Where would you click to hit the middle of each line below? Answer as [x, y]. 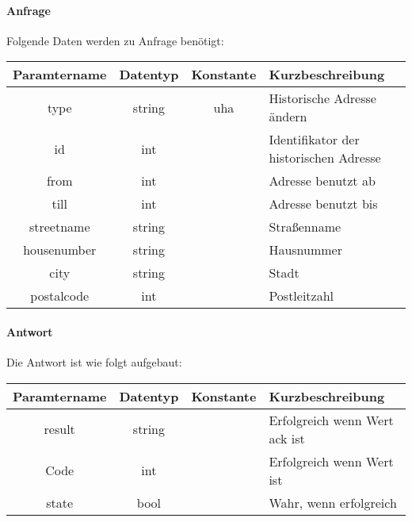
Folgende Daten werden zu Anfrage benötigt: [115, 40]
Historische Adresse [322, 98]
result [59, 429]
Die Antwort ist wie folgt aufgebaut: [94, 362]
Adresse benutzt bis [323, 204]
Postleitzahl [301, 296]
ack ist [287, 438]
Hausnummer [305, 250]
